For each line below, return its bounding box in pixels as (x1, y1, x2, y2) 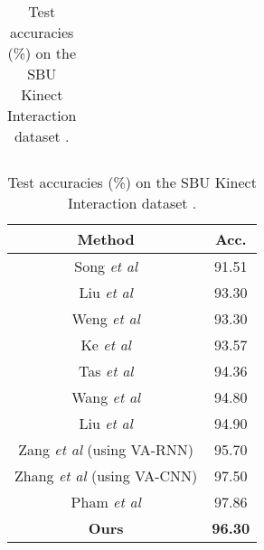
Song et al (74, 256, 138, 276)
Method (77, 228, 135, 249)
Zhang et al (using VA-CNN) (14, 465, 198, 486)
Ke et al (80, 334, 131, 355)
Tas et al (78, 360, 134, 381)
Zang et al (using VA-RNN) (18, 439, 194, 460)
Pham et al (71, 491, 141, 512)
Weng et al (71, 308, 140, 329)
